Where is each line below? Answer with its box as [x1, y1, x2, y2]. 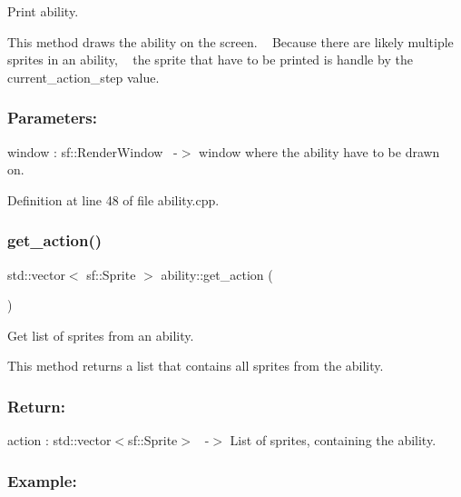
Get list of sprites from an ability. [7, 325, 194, 344]
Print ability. [7, 2, 79, 20]
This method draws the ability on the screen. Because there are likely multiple [7, 32, 454, 51]
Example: [7, 469, 77, 492]
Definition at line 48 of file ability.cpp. [7, 190, 220, 209]
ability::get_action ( [161, 264, 273, 283]
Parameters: [7, 106, 98, 129]
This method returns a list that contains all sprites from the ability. [7, 356, 384, 375]
